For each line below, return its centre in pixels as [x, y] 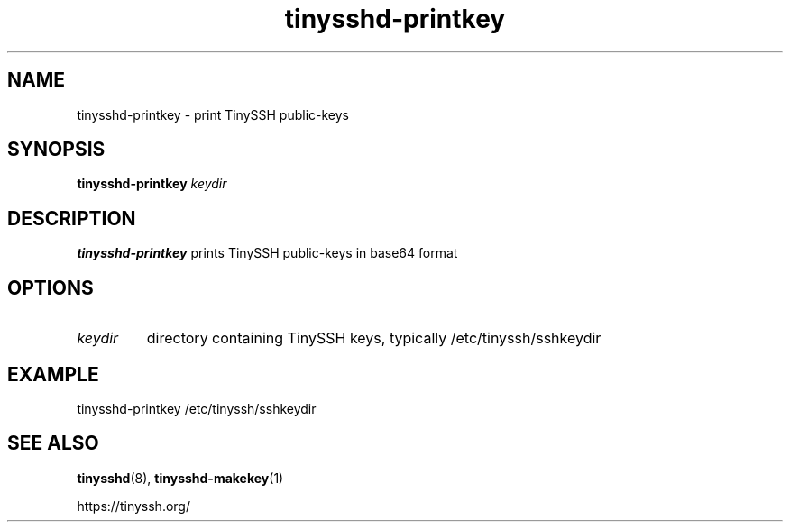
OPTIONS [51, 287]
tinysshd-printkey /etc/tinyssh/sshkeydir [197, 408]
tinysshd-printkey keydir [152, 184]
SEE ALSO [53, 443]
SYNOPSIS [56, 150]
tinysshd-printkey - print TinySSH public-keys [213, 114]
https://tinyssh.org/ [133, 506]
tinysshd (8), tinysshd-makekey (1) [180, 478]
